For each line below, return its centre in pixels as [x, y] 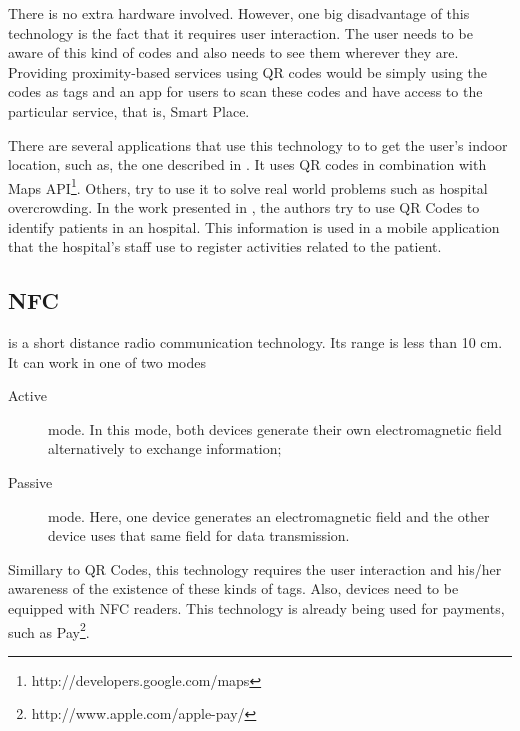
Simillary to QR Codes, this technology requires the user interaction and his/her [255, 568]
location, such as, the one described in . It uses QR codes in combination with [247, 164]
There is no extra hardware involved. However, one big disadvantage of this [239, 13]
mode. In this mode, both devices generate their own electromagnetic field [275, 428]
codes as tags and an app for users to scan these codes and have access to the [245, 91]
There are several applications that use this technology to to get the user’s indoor [258, 144]
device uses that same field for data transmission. [199, 535]
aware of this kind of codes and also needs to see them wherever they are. [233, 52]
